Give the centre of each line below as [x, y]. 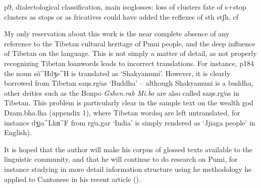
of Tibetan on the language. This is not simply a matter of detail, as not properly [130, 53]
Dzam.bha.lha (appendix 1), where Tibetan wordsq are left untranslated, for [122, 112]
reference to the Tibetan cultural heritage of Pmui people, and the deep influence [130, 43]
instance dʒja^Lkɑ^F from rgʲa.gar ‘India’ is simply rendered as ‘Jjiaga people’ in [130, 122]
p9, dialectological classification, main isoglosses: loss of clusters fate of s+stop [125, 7]
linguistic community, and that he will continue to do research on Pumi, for [121, 159]
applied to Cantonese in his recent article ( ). [72, 179]
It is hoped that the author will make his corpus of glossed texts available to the [128, 149]
